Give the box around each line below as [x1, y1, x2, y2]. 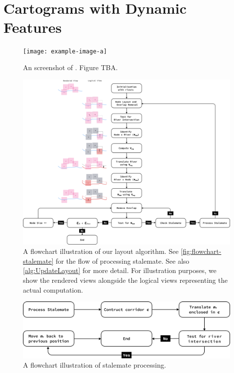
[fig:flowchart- [181, 246, 221, 256]
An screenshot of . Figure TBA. [23, 62, 118, 72]
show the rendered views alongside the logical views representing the [23, 274, 228, 285]
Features [3, 17, 62, 37]
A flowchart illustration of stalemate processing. [23, 360, 166, 370]
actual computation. [23, 284, 83, 295]
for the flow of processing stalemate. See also [55, 255, 190, 266]
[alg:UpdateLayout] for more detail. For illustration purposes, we [23, 265, 216, 275]
